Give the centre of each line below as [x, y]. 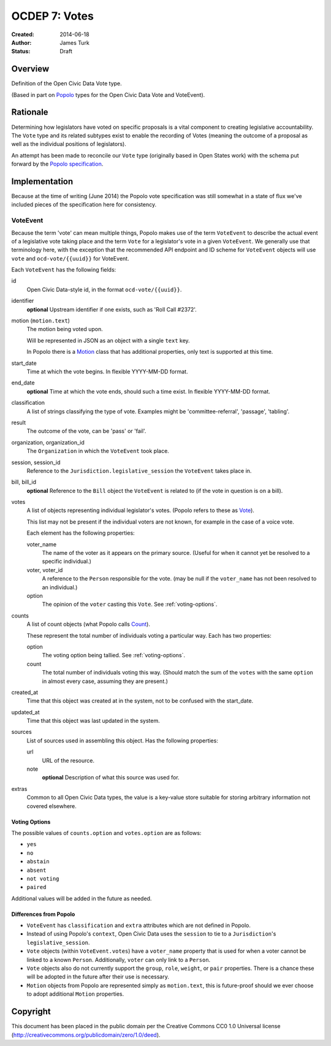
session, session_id [36, 462]
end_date [23, 383]
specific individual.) [67, 562]
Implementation [42, 181]
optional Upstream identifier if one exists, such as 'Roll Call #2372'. [112, 309]
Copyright [31, 1012]
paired [36, 887]
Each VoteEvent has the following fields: [64, 270]
